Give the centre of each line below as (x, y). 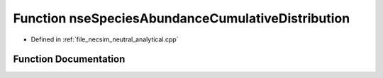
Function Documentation (69, 59)
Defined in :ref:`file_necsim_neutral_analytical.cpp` (105, 39)
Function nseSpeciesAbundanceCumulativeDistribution (182, 18)
